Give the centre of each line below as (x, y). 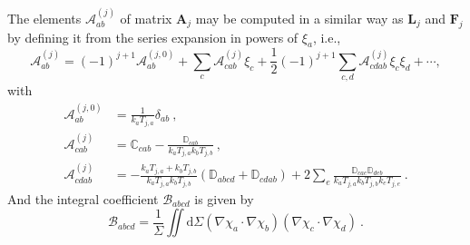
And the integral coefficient (83, 198)
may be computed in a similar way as (299, 18)
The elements (44, 18)
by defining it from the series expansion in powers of (153, 37)
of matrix (146, 18)
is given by (224, 198)
